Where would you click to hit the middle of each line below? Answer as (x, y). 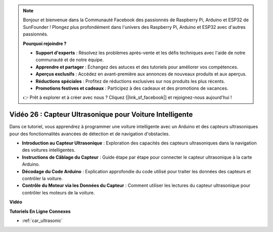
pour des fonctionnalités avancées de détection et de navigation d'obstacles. (90, 134)
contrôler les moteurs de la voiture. (58, 192)
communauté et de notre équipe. (70, 60)
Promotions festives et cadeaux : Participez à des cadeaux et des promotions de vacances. (132, 88)
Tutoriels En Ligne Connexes (40, 211)
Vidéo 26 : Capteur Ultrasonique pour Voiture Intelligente (101, 115)
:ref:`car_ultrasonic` (42, 220)
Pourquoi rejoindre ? (45, 44)
